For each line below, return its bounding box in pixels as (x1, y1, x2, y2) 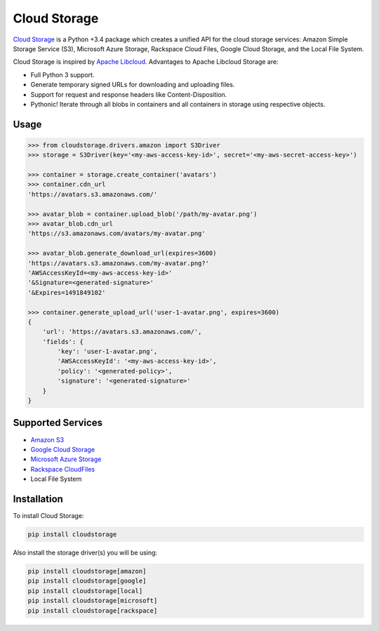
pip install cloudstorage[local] (27, 587, 143, 595)
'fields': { (42, 338, 84, 345)
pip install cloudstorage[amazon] (27, 567, 147, 575)
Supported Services (13, 417, 103, 429)
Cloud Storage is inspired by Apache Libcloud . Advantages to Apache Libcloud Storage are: (13, 58, 279, 66)
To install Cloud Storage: (13, 512, 84, 520)
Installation (13, 493, 63, 505)
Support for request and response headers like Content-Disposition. (30, 90, 227, 98)
